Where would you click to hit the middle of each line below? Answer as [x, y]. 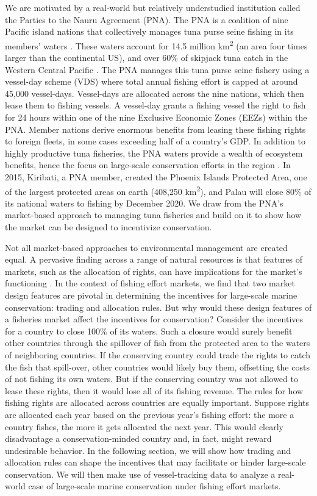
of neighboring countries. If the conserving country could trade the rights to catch [158, 354]
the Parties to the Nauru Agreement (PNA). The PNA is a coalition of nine [147, 19]
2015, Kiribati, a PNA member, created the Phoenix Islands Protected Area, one [156, 176]
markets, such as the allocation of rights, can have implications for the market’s [154, 271]
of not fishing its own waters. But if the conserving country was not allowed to [151, 379]
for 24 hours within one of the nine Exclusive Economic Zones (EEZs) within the [156, 117]
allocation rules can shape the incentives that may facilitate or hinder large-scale [155, 462]
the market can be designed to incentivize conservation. [109, 227]
